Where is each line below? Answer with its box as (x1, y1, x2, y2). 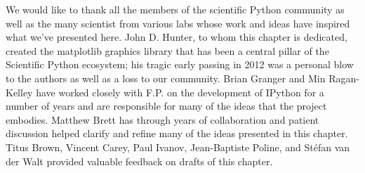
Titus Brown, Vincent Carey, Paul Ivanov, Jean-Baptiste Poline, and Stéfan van (6, 139, 350, 154)
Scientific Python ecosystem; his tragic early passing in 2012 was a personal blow (6, 57, 354, 72)
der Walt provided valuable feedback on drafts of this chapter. (6, 153, 273, 168)
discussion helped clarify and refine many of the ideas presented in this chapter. (6, 126, 348, 141)
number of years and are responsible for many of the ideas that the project (6, 98, 327, 113)
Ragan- (328, 70, 359, 85)
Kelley (6, 84, 33, 99)
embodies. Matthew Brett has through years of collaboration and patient (6, 112, 319, 127)
